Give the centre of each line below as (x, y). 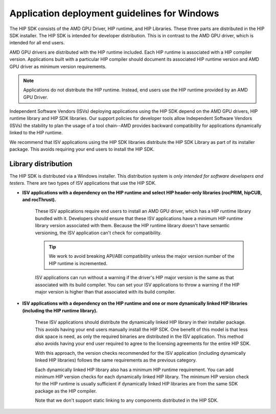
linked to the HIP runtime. (36, 133)
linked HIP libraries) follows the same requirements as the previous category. (116, 360)
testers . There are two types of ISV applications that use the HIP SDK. (83, 183)
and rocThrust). (39, 200)
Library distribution (41, 164)
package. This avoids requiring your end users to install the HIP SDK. (82, 149)
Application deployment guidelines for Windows (114, 13)
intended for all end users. (37, 43)
